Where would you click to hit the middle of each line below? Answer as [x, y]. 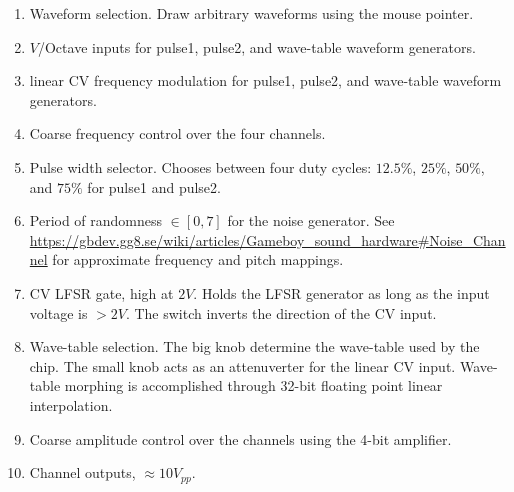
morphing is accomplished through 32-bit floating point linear [253, 385]
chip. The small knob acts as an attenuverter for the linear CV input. [242, 365]
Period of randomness [96, 220]
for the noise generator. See [311, 220]
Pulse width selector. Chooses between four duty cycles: [200, 166]
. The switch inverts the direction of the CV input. [281, 312]
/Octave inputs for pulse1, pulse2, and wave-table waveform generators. [256, 46]
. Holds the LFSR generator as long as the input [341, 292]
